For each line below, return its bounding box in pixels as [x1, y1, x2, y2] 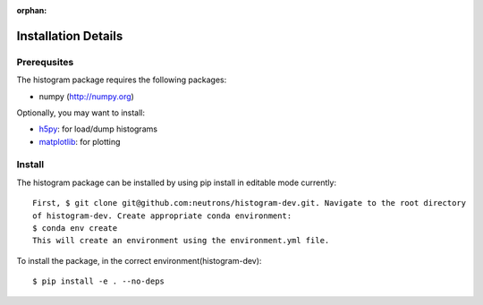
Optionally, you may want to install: [16, 107, 146, 118]
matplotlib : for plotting [38, 136, 121, 147]
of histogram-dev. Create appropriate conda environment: [32, 210, 292, 221]
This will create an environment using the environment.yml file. [32, 235, 330, 246]
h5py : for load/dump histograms [38, 123, 158, 134]
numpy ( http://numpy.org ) [38, 90, 134, 102]
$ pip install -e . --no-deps [32, 276, 165, 286]
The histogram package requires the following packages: [16, 74, 227, 85]
